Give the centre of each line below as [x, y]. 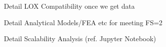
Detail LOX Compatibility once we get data [69, 6]
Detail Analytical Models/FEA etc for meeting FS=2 [83, 22]
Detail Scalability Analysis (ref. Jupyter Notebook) [80, 39]
